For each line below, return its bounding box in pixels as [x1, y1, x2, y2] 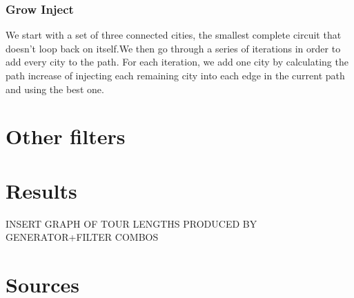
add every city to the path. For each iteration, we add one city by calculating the [6, 54, 348, 69]
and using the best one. [6, 81, 104, 96]
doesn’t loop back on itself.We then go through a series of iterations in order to [6, 41, 341, 55]
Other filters [6, 122, 126, 150]
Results [6, 176, 77, 204]
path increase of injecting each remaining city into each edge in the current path [6, 68, 345, 82]
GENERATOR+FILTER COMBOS [6, 230, 159, 244]
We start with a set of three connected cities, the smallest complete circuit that [6, 28, 342, 42]
